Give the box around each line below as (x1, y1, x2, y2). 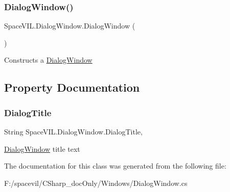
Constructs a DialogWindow (4, 54, 93, 65)
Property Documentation (4, 79, 140, 95)
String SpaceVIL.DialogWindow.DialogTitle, (4, 126, 143, 136)
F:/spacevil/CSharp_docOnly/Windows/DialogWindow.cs (4, 177, 188, 188)
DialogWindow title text (4, 143, 80, 154)
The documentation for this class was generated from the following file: (4, 160, 226, 171)
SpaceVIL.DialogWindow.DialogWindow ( (4, 20, 135, 31)
